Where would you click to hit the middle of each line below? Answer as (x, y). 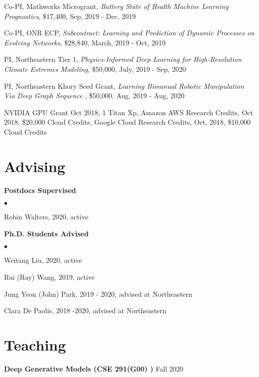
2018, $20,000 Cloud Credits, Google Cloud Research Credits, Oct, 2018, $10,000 (128, 122)
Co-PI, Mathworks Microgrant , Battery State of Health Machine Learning (116, 6)
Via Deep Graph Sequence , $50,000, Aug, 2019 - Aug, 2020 (94, 95)
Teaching (35, 345)
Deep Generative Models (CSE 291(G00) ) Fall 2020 (94, 368)
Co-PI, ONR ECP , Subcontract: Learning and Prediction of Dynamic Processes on (129, 33)
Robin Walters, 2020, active (46, 217)
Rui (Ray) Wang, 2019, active (49, 277)
